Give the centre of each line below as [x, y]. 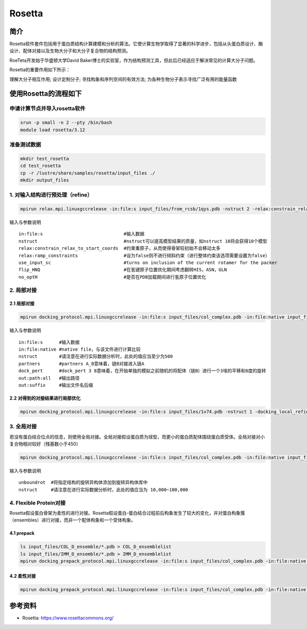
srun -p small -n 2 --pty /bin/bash [66, 123]
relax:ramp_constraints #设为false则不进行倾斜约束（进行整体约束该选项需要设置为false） [144, 255]
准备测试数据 [25, 144]
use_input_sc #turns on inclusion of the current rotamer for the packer [148, 263]
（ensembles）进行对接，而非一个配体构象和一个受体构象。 [72, 520]
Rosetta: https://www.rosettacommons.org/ [68, 618]
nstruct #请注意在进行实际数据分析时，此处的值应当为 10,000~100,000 [104, 490]
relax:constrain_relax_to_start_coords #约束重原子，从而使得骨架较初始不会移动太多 [120, 248]
